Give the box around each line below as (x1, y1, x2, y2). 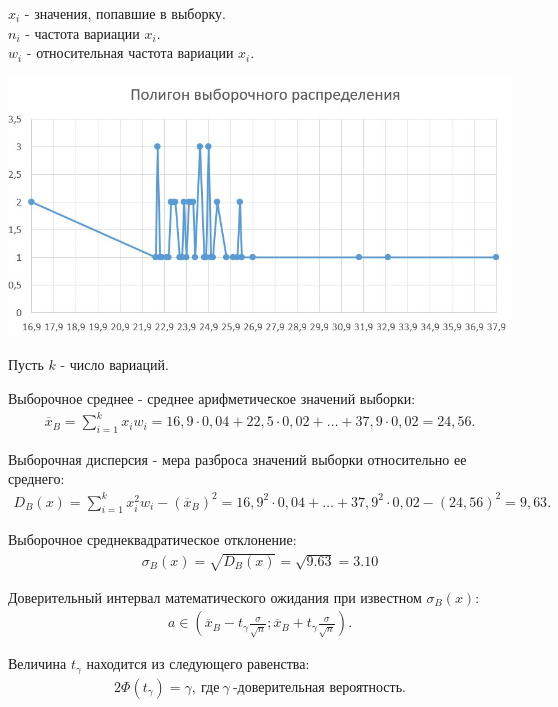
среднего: (8, 468, 65, 489)
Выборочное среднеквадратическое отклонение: (8, 529, 297, 550)
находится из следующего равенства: (86, 653, 310, 674)
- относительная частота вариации (26, 42, 234, 63)
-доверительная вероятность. (232, 680, 406, 695)
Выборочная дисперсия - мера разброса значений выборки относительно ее (8, 448, 467, 469)
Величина (8, 653, 67, 674)
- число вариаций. (60, 354, 169, 375)
